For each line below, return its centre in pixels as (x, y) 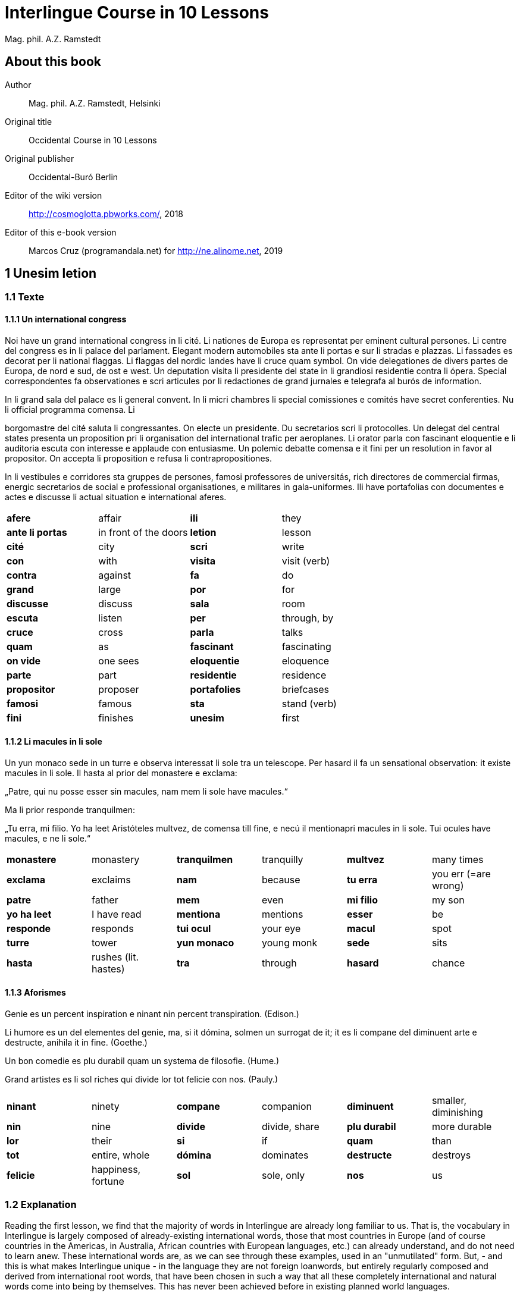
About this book (53, 62)
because (281, 879)
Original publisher (40, 158)
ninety (105, 1107)
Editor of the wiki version (54, 195)
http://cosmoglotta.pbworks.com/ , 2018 (106, 214)
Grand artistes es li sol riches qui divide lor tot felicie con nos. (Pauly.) (142, 1080)
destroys (451, 1155)
